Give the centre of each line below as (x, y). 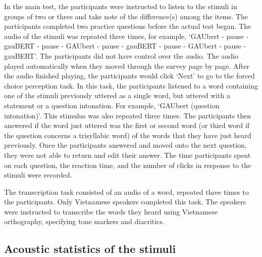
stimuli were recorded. (38, 175)
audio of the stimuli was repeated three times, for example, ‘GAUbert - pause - (126, 36)
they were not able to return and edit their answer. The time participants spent (127, 155)
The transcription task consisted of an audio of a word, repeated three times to (126, 191)
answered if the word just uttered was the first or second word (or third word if (127, 125)
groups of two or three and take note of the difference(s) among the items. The (126, 16)
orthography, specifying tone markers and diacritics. (84, 221)
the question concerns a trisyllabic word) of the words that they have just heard (128, 135)
